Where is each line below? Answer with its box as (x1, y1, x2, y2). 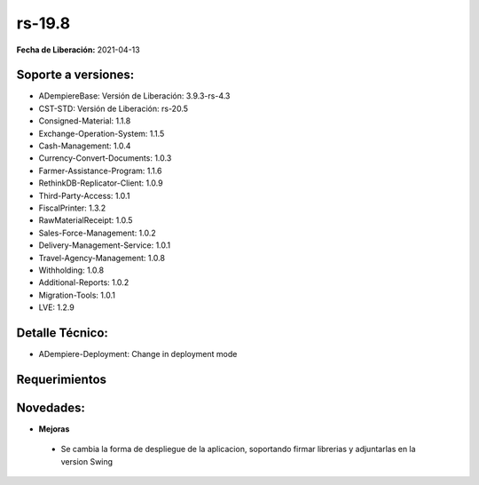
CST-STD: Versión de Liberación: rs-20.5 (38, 103, 189, 114)
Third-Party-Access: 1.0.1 (38, 190, 130, 201)
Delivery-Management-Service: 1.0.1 (38, 240, 171, 250)
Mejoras (38, 423, 70, 434)
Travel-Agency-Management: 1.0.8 (38, 252, 166, 263)
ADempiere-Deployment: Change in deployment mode (38, 349, 238, 359)
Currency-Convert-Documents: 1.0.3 (38, 153, 172, 163)
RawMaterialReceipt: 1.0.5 (38, 215, 133, 226)
